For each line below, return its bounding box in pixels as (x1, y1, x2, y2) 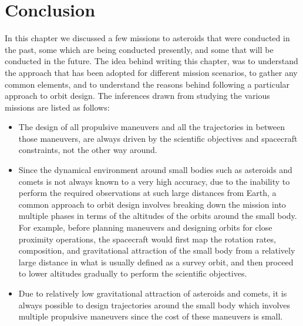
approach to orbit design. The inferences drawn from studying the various (5, 89, 270, 102)
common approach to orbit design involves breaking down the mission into (18, 198, 286, 210)
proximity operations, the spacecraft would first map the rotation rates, (18, 232, 276, 245)
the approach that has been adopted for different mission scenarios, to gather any (5, 66, 298, 78)
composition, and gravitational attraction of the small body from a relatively (18, 244, 295, 257)
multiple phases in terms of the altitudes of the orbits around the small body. (18, 209, 297, 222)
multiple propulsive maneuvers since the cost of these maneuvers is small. (18, 310, 283, 322)
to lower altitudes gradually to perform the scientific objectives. (18, 267, 247, 280)
